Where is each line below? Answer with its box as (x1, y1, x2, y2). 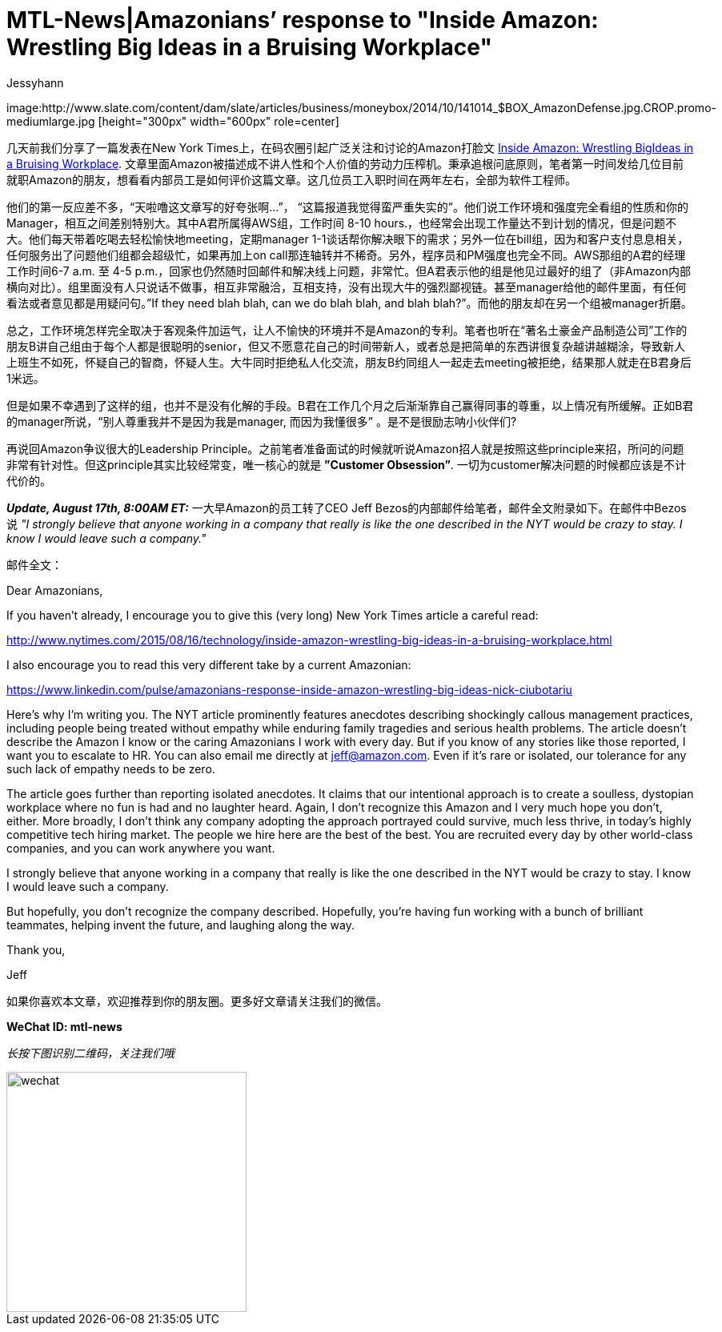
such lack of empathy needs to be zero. (6, 761, 215, 776)
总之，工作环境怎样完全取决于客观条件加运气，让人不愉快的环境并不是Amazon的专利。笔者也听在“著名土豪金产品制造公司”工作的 (6, 323, 688, 337)
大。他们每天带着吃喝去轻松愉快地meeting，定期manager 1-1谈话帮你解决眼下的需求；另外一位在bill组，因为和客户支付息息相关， (6, 231, 689, 246)
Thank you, (6, 942, 66, 957)
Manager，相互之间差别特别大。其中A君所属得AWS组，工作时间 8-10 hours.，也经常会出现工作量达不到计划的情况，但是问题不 (6, 215, 677, 230)
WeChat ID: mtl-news (6, 1019, 122, 1033)
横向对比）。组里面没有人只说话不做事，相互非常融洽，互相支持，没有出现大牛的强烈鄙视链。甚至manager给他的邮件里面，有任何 (6, 279, 687, 294)
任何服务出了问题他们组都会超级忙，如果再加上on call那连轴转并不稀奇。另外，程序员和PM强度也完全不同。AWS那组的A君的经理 (6, 247, 686, 262)
